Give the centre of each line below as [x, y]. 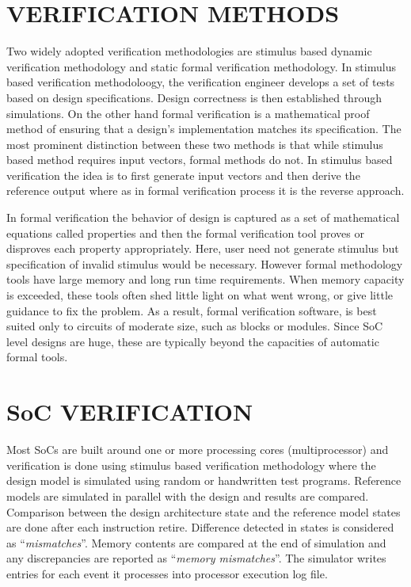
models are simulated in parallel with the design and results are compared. [188, 496]
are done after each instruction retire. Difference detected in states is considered [200, 527]
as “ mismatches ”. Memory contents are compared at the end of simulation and [196, 542]
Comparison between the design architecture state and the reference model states [204, 511]
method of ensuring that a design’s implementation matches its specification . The [204, 129]
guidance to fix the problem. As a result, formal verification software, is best [192, 310]
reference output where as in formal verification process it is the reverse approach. [205, 191]
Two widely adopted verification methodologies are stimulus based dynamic [189, 51]
